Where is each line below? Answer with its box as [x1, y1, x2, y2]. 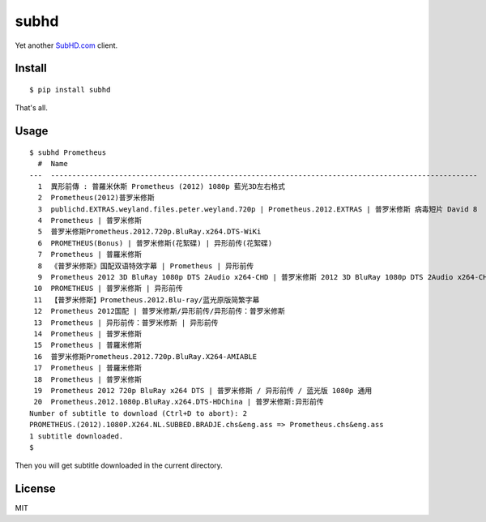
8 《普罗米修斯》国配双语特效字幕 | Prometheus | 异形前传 [37, 261, 254, 271]
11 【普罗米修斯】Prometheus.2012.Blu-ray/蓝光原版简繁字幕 [33, 295, 260, 304]
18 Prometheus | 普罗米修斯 [33, 374, 142, 384]
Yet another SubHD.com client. [15, 41, 118, 50]
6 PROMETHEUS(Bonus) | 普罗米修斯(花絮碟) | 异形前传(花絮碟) [37, 238, 273, 247]
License [15, 482, 56, 496]
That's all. [15, 103, 48, 113]
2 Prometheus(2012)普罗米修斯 [37, 193, 156, 203]
